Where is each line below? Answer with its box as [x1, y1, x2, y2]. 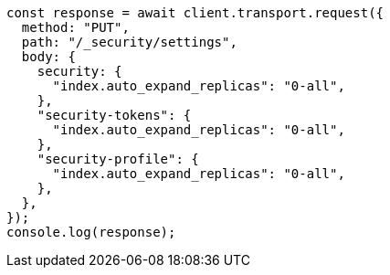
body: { [21, 49, 76, 64]
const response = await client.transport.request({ [6, 5, 385, 20]
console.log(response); [6, 225, 176, 239]
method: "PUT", [21, 20, 130, 35]
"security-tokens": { [37, 108, 192, 122]
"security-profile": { [37, 152, 199, 166]
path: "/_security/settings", [21, 35, 237, 49]
